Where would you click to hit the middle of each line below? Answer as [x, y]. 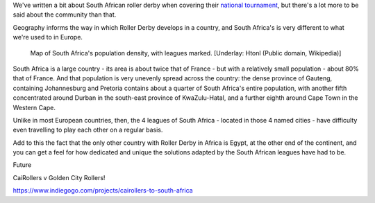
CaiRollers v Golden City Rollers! [59, 177]
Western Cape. [34, 107]
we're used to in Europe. [48, 37]
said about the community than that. [65, 15]
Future [22, 165]
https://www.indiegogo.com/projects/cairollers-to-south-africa [103, 191]
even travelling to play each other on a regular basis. [88, 130]
